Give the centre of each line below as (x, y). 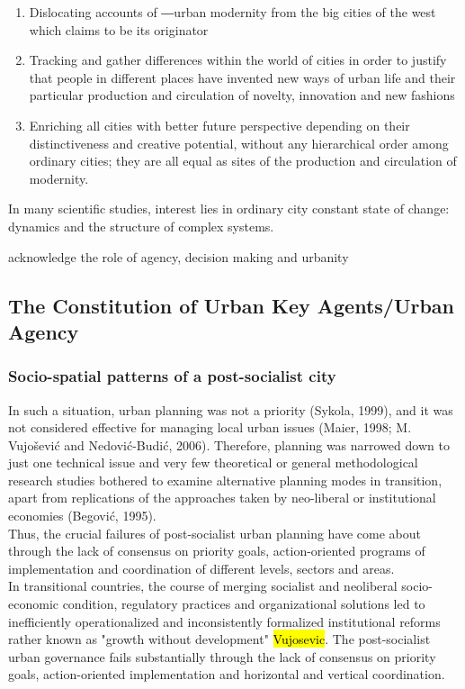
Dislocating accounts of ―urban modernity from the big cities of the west (232, 12)
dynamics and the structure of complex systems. (141, 226)
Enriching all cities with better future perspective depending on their (219, 125)
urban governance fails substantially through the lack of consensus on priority (222, 656)
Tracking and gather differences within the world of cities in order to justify (238, 60)
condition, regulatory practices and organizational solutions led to (244, 604)
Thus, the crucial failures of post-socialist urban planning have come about (215, 533)
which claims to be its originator (119, 29)
